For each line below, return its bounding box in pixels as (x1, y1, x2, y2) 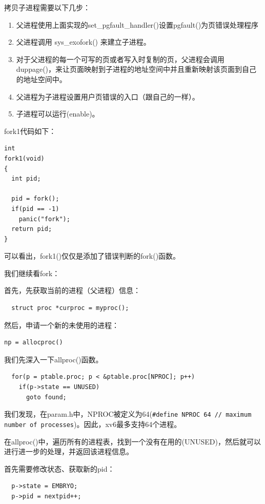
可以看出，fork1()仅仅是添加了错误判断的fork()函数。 (4, 250, 180, 261)
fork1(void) (4, 154, 45, 162)
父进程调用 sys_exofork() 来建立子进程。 (16, 36, 151, 47)
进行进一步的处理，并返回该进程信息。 (4, 446, 133, 457)
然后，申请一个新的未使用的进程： (4, 319, 119, 330)
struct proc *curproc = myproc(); (11, 304, 129, 312)
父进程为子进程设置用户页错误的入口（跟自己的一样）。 (16, 91, 199, 102)
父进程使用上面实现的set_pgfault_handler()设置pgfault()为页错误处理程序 (16, 19, 259, 30)
